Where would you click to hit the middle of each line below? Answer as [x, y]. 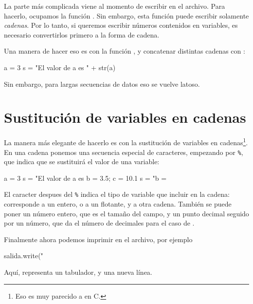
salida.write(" [24, 256]
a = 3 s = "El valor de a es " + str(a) [60, 67]
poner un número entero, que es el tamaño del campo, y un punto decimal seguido [126, 213]
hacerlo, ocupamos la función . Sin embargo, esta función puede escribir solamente [126, 15]
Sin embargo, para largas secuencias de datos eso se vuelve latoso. [102, 84]
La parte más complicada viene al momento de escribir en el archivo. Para [115, 6]
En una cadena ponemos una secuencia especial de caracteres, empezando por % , [124, 152]
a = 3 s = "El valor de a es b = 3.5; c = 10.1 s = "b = [85, 178]
